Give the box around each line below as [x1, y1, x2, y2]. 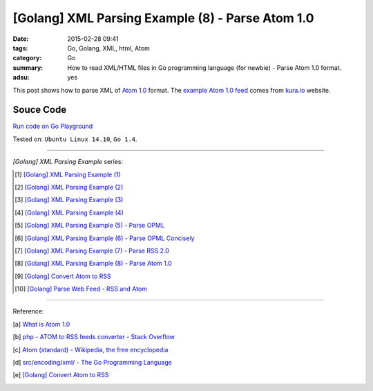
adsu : [12, 73, 30, 82]
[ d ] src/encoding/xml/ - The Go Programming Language [12, 358, 172, 367]
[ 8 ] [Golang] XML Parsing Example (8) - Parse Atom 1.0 [15, 260, 172, 268]
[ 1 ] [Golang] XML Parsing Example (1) [15, 170, 121, 179]
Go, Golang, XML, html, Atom [67, 44, 150, 52]
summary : [12, 63, 44, 72]
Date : [12, 35, 29, 43]
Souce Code [12, 104, 67, 116]
